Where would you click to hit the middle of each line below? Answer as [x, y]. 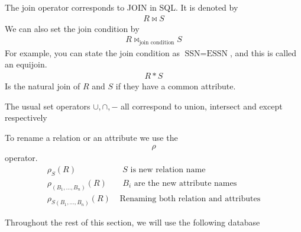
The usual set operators [48, 106]
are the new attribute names [185, 183]
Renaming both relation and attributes [190, 199]
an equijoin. [26, 64]
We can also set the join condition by [72, 28]
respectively [26, 117]
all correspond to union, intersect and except [201, 106]
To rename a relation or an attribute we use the [91, 137]
